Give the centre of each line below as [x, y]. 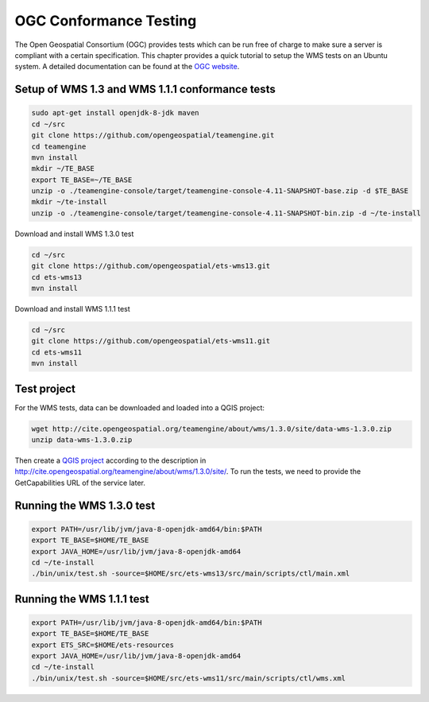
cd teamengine [59, 146]
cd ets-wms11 [57, 352]
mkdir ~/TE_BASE [63, 169]
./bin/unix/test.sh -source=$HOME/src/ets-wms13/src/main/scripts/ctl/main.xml [191, 574]
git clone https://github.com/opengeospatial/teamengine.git [153, 136]
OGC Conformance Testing [106, 21]
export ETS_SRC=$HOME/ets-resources [103, 645]
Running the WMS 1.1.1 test [82, 599]
